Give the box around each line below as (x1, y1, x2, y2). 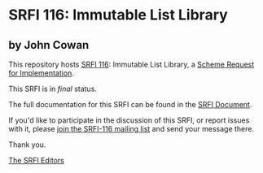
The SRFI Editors (8, 156, 65, 165)
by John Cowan (8, 38, 90, 52)
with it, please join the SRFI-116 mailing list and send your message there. (8, 124, 255, 133)
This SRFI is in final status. (8, 84, 98, 93)
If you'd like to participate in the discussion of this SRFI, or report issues (8, 115, 250, 125)
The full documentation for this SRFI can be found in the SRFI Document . (8, 100, 252, 109)
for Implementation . (8, 68, 75, 78)
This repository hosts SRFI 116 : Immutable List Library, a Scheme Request (8, 59, 255, 69)
